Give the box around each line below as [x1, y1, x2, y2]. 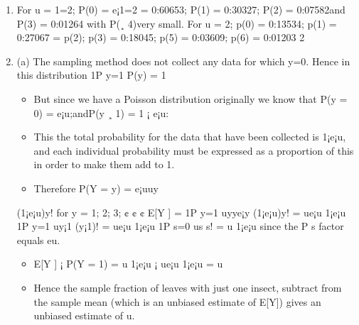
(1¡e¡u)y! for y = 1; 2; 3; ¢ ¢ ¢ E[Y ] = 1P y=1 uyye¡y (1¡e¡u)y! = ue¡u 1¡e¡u [16, 204, 346, 219]
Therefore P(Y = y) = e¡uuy [33, 180, 159, 195]
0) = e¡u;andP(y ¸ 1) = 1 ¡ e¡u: [33, 105, 169, 120]
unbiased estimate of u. [33, 308, 135, 323]
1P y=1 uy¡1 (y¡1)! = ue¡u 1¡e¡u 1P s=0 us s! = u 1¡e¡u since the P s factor [16, 219, 344, 233]
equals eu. [16, 232, 60, 247]
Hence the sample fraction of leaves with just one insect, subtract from [33, 280, 342, 294]
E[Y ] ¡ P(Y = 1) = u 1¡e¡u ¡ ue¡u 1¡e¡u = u [33, 256, 223, 271]
